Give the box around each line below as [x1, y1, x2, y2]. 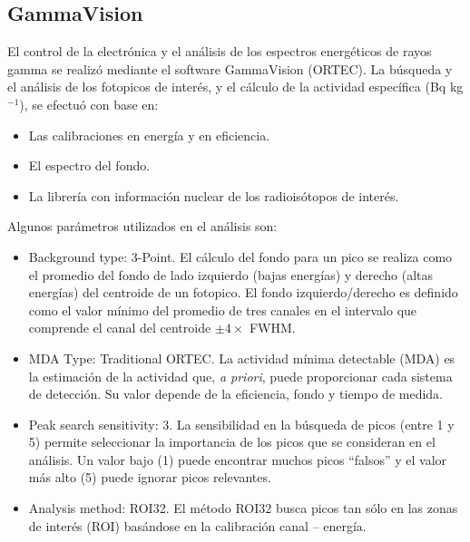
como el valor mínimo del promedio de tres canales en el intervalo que [28, 300, 417, 319]
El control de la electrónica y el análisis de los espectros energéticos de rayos [7, 42, 432, 61]
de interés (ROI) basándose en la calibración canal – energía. [28, 516, 367, 535]
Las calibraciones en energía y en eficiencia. [28, 125, 270, 144]
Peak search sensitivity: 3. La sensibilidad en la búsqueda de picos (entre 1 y [28, 414, 455, 433]
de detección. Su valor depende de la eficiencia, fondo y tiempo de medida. [28, 384, 443, 403]
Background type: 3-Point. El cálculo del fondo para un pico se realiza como [28, 247, 453, 266]
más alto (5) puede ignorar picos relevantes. [28, 468, 271, 487]
